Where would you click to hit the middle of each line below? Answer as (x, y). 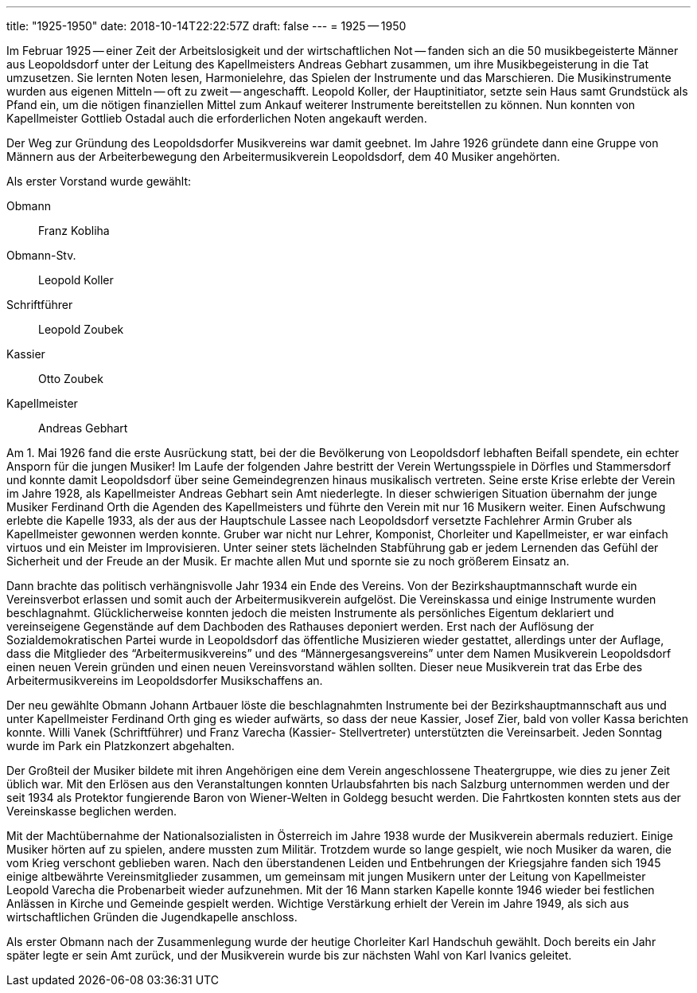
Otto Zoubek (71, 379)
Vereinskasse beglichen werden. (92, 811)
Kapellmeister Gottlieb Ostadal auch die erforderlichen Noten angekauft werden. (217, 118)
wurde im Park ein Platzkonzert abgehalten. (121, 746)
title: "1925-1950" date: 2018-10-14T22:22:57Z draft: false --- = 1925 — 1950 (206, 26)
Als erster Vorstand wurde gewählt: (99, 181)
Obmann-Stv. (41, 255)
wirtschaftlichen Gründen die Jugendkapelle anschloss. (152, 917)
